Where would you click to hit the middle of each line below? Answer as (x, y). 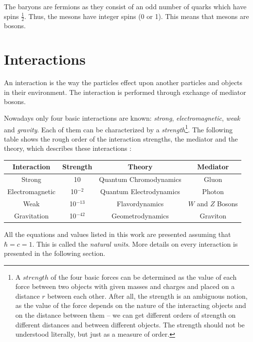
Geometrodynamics (140, 215)
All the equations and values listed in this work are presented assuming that (117, 234)
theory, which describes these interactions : (68, 148)
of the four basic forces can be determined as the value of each (144, 277)
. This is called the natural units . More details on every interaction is (135, 243)
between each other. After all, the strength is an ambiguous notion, (147, 296)
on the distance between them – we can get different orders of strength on (126, 315)
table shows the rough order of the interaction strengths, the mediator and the (121, 138)
